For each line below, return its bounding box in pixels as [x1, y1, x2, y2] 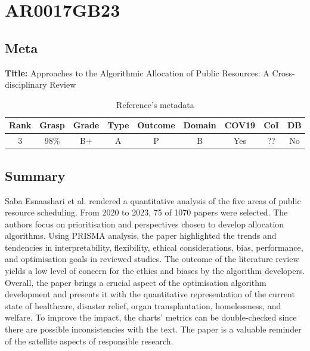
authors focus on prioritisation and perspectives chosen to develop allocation [5, 217, 284, 230]
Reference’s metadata [116, 98, 194, 110]
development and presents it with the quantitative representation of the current [5, 288, 295, 300]
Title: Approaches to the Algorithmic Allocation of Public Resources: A [5, 66, 269, 79]
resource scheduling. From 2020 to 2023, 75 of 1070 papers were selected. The [5, 206, 288, 218]
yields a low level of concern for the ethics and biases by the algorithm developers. [5, 264, 305, 277]
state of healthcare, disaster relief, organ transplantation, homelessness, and [5, 299, 281, 312]
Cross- [272, 66, 295, 79]
